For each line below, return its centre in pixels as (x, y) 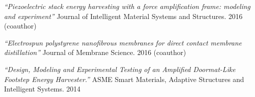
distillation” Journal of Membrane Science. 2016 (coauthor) (95, 52)
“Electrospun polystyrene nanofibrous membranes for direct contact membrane (123, 42)
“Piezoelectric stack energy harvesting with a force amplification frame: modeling (127, 6)
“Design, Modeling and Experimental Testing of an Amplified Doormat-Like (120, 69)
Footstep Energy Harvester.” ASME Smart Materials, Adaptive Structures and (124, 79)
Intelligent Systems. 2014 (42, 89)
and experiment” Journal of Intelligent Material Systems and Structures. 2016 (123, 16)
